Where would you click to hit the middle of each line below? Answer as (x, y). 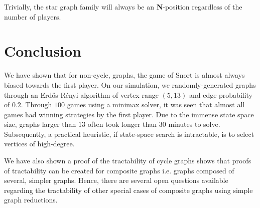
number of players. (33, 16)
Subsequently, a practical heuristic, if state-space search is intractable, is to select (129, 134)
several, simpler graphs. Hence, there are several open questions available (116, 180)
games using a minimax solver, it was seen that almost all (156, 105)
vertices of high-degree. (39, 144)
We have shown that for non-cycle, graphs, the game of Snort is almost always (124, 75)
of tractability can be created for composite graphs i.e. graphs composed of (119, 170)
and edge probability (221, 94)
